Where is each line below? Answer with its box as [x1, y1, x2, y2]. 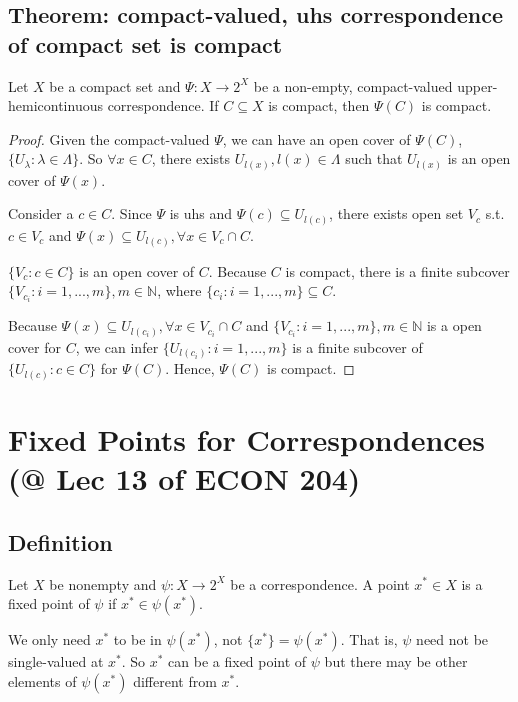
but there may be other [324, 651, 468, 672]
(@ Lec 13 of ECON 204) [8, 458, 361, 499]
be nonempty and [49, 573, 157, 594]
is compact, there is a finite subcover [285, 260, 510, 281]
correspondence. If [107, 95, 219, 116]
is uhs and [169, 203, 233, 224]
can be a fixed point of [168, 651, 307, 672]
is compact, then [268, 95, 370, 116]
